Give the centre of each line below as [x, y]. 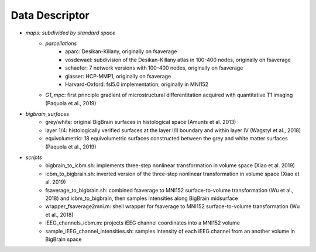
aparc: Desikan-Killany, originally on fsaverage [121, 51]
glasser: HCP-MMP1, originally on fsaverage [118, 76]
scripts [34, 157]
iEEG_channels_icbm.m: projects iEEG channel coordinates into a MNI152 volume [142, 223]
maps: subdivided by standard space [71, 33]
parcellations [61, 43]
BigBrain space [63, 239]
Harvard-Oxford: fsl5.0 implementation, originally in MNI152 [137, 84]
